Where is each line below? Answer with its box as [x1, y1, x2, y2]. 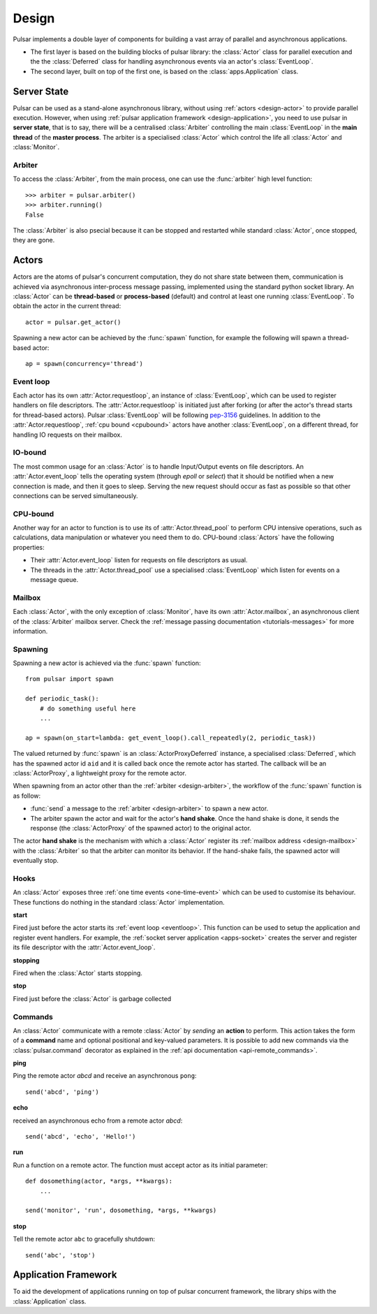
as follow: [13, 791, 41, 800]
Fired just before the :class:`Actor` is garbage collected [13, 994, 172, 1002]
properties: [13, 543, 45, 551]
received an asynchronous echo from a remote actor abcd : [13, 1116, 183, 1125]
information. [13, 627, 48, 635]
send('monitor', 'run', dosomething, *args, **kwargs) [25, 1206, 217, 1215]
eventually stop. [13, 856, 59, 865]
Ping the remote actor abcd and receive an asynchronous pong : [13, 1072, 197, 1080]
